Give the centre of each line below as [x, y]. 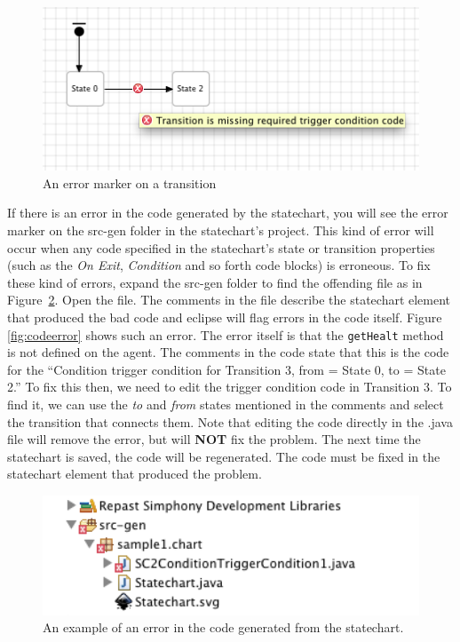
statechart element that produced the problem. [135, 474]
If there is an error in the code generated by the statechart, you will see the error [228, 213]
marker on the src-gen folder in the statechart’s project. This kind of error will [221, 230]
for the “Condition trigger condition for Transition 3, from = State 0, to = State [226, 369]
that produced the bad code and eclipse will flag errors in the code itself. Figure [225, 317]
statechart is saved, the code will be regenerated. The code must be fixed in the [224, 456]
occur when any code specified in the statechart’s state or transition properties [221, 247]
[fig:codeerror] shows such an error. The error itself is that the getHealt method [226, 334]
